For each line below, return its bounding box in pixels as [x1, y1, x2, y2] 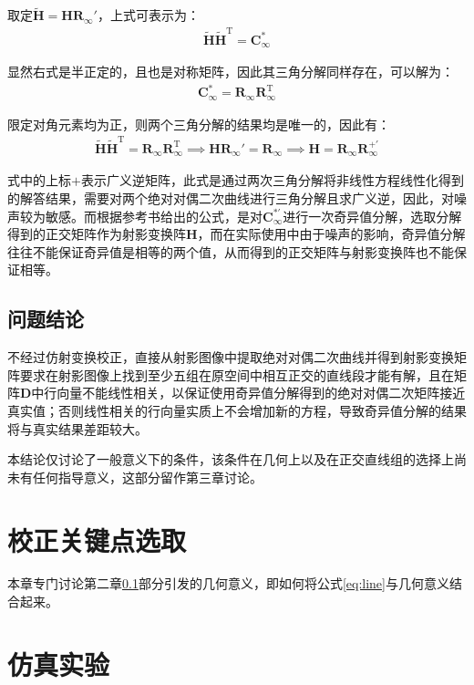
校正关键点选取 [7, 521, 187, 558]
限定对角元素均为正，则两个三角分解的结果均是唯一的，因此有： [7, 114, 390, 133]
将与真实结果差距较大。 [7, 419, 148, 438]
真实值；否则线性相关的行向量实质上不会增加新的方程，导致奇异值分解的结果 [7, 400, 467, 420]
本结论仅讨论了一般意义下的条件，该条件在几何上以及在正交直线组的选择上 [7, 450, 454, 469]
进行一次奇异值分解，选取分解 [283, 206, 462, 225]
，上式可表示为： [97, 5, 200, 25]
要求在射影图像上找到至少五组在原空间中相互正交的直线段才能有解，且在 [19, 365, 454, 384]
